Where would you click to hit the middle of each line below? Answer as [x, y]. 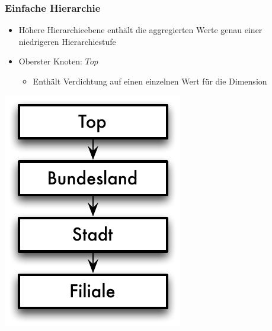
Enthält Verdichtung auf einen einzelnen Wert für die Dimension [150, 81]
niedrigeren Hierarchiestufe [67, 41]
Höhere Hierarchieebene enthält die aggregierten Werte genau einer [140, 30]
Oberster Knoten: [50, 61]
